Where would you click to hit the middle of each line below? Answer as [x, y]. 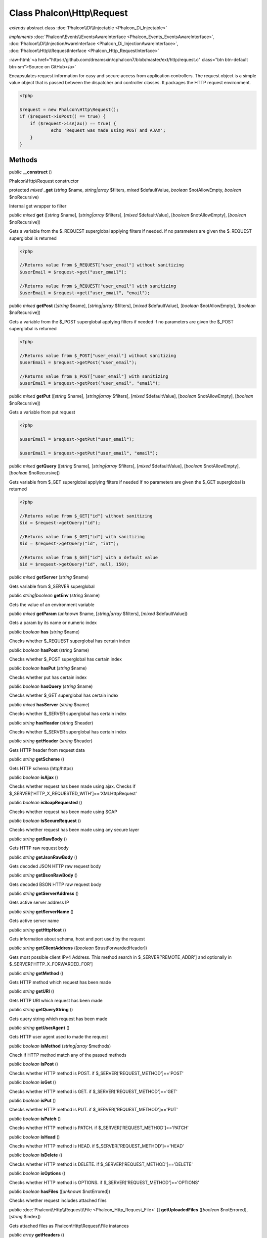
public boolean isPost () [34, 1064]
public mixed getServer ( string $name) [49, 577]
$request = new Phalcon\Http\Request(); [69, 110]
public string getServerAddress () [44, 893]
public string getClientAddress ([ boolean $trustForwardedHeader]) [78, 948]
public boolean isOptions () [37, 1173]
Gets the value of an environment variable [52, 605]
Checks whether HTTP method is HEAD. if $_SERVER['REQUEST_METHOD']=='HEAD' [97, 1146]
